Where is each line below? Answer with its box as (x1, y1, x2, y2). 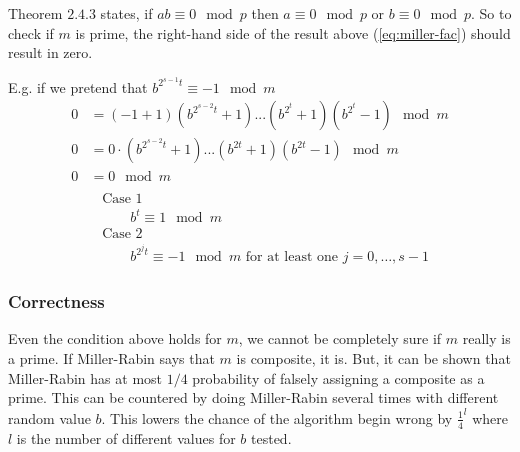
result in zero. (8, 42, 93, 63)
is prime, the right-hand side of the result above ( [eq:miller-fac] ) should (75, 22, 511, 43)
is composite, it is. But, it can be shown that (236, 348, 511, 369)
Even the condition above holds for (8, 328, 222, 349)
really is (462, 328, 511, 349)
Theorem (8, 3, 63, 23)
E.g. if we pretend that (8, 76, 148, 97)
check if (8, 22, 54, 43)
